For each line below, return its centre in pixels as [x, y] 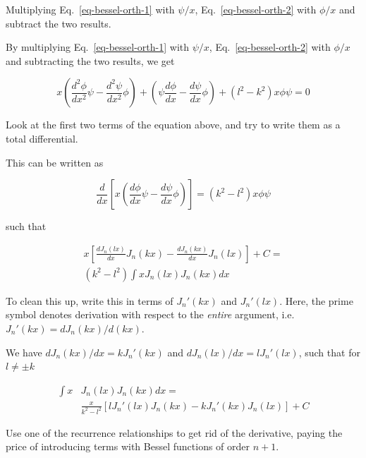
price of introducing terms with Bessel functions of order [128, 446]
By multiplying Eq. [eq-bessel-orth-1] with [98, 47]
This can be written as [55, 162]
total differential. [42, 138]
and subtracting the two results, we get [90, 60]
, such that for [329, 352]
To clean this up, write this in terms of [90, 300]
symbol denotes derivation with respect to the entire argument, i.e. [150, 314]
